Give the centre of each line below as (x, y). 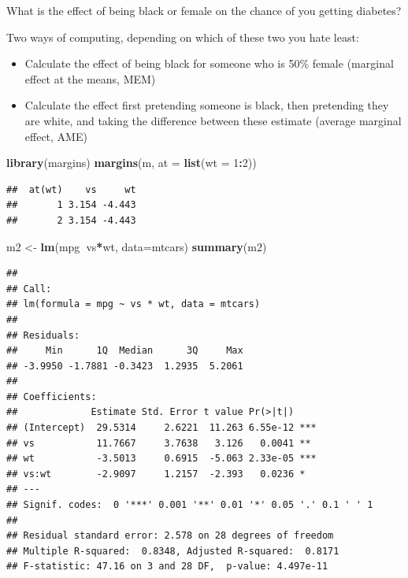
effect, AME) (56, 136)
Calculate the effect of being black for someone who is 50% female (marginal (209, 63)
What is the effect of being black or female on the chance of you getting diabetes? (204, 10)
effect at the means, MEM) (90, 78)
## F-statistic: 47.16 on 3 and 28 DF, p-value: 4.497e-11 (167, 567)
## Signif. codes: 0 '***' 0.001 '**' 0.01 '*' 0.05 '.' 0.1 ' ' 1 (190, 505)
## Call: (29, 289)
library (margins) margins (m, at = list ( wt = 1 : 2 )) (132, 163)
